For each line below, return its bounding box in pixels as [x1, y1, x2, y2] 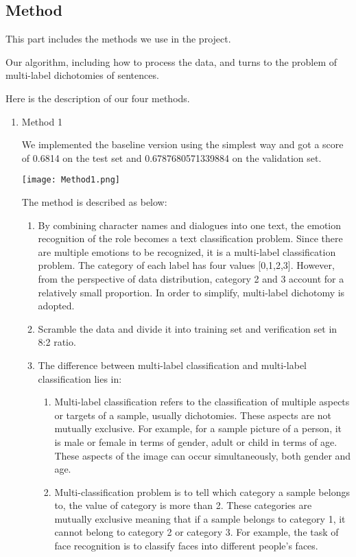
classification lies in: [38, 371, 122, 386]
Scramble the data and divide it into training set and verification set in [38, 321, 337, 335]
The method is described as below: [21, 195, 167, 209]
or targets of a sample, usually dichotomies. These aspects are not [54, 407, 331, 422]
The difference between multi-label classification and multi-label [38, 357, 307, 372]
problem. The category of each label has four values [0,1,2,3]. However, [38, 258, 335, 272]
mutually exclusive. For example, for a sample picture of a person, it [54, 421, 342, 436]
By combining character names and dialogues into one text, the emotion [38, 217, 341, 232]
